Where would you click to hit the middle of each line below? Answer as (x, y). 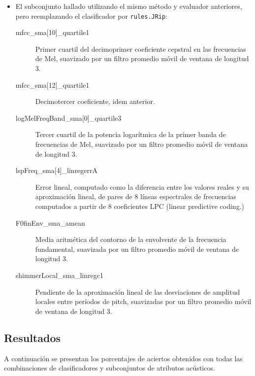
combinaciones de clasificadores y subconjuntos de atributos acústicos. (110, 368)
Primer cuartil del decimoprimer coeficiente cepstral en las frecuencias (141, 49)
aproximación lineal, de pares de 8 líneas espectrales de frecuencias (136, 196)
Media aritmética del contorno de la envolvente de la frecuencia (131, 239)
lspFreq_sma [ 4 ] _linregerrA (57, 170)
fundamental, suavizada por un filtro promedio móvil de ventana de (137, 249)
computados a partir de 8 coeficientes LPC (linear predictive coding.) (140, 206)
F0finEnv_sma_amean (50, 222)
